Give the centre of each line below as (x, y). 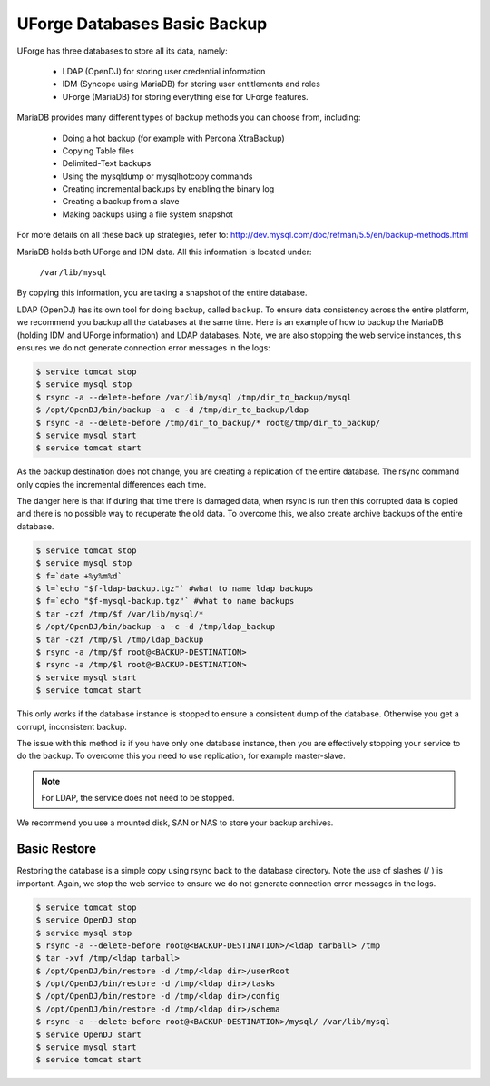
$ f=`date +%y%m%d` (79, 576)
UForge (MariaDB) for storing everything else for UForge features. (185, 96)
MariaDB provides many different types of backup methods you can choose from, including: (189, 117)
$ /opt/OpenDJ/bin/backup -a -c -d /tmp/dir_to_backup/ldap (172, 410)
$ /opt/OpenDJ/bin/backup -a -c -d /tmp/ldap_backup (156, 627)
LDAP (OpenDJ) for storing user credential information (164, 71)
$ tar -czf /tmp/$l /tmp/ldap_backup (120, 639)
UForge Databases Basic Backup (142, 24)
